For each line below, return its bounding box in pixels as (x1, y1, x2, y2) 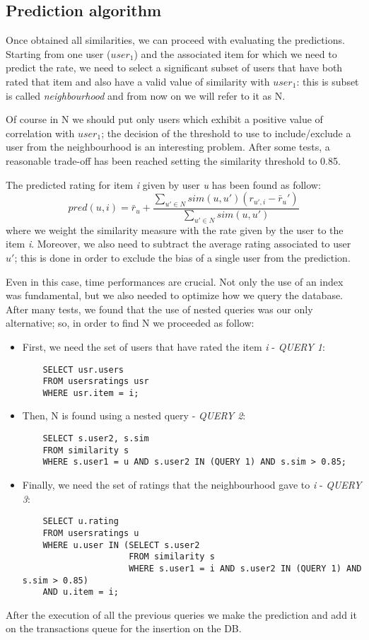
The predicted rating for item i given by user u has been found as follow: (6, 177, 321, 192)
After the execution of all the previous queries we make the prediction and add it (6, 607, 357, 622)
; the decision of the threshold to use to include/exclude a (101, 125, 351, 140)
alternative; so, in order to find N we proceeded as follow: (6, 315, 254, 330)
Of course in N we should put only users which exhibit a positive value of (6, 112, 323, 127)
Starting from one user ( (6, 46, 111, 61)
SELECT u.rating (42, 516, 119, 527)
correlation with (6, 125, 75, 140)
